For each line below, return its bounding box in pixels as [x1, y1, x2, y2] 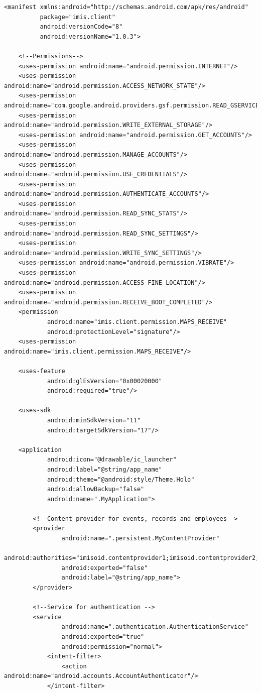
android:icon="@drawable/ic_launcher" [47, 456, 177, 464]
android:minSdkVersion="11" [47, 416, 141, 424]
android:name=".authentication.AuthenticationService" [61, 623, 248, 631]
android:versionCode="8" [40, 23, 123, 31]
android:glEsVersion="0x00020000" [47, 377, 162, 385]
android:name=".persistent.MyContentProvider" [61, 535, 220, 542]
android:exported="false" [61, 564, 148, 571]
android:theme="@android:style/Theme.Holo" [47, 476, 195, 483]
